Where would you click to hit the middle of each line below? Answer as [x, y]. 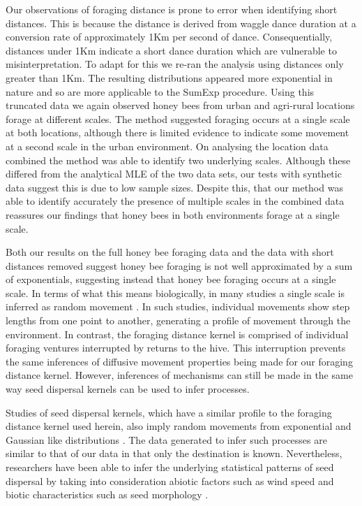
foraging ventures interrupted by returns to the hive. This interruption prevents [176, 348]
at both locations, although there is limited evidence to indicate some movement [178, 132]
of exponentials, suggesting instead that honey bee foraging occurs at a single [171, 279]
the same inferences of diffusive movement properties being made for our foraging [179, 361]
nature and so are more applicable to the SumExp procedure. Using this [160, 91]
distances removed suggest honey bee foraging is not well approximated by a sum [179, 265]
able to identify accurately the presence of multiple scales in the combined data [175, 201]
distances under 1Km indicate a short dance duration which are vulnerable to [171, 50]
